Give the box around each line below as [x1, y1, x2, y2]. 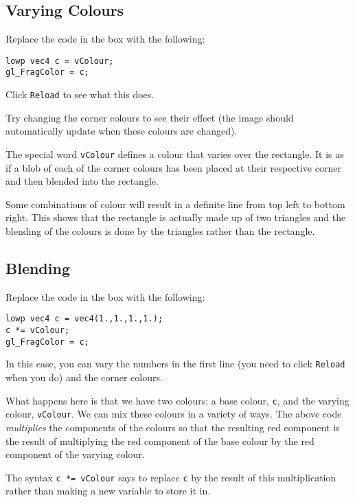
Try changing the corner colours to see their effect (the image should [5, 110, 294, 124]
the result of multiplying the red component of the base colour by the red [5, 433, 314, 448]
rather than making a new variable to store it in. [5, 483, 211, 498]
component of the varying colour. [5, 447, 145, 461]
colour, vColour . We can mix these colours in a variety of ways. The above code [5, 407, 342, 421]
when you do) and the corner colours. [5, 370, 163, 384]
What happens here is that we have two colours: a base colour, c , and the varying [5, 393, 350, 407]
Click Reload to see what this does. [5, 87, 154, 102]
